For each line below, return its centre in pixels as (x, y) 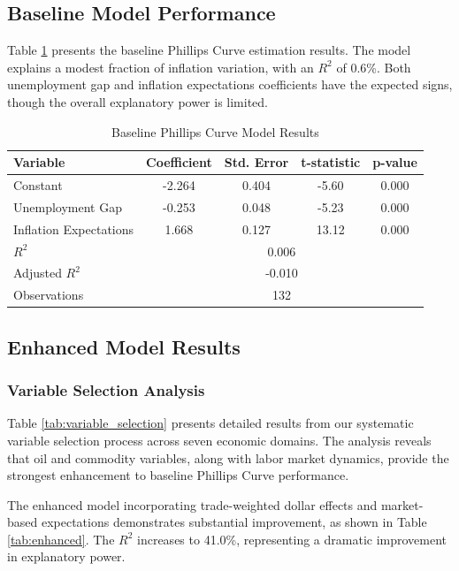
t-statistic (331, 162)
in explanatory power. (66, 556)
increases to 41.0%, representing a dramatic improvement (292, 539)
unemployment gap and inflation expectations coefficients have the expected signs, (230, 84)
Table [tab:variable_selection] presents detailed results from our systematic (210, 423)
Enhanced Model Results (124, 346)
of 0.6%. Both (374, 67)
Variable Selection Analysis (106, 390)
